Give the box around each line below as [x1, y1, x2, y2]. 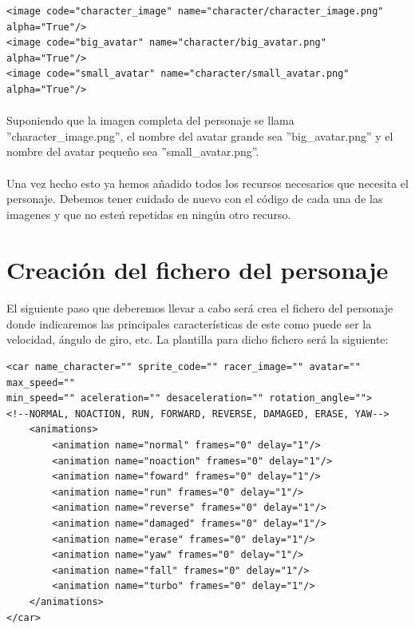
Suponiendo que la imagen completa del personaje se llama [6, 112, 294, 129]
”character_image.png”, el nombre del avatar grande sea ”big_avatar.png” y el [6, 127, 393, 144]
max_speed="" [6, 376, 75, 388]
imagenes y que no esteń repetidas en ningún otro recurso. [6, 205, 291, 222]
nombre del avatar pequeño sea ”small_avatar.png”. [6, 143, 259, 160]
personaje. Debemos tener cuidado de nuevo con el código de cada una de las [6, 190, 383, 207]
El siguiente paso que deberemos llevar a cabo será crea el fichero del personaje [6, 300, 393, 316]
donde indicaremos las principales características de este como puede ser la [6, 315, 372, 332]
